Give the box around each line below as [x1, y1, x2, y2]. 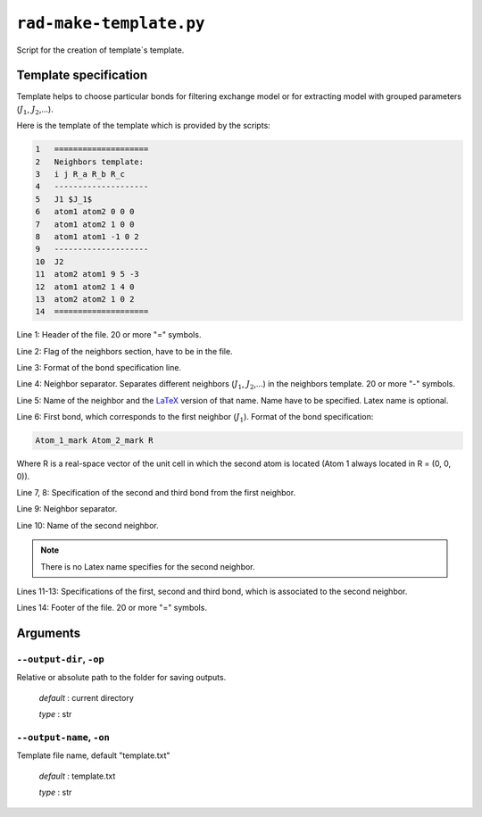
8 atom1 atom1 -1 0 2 [35, 231, 140, 241]
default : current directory [38, 692, 134, 703]
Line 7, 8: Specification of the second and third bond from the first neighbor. [16, 487, 296, 497]
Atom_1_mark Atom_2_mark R [35, 436, 154, 446]
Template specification [16, 68, 148, 83]
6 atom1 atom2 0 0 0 [35, 206, 135, 217]
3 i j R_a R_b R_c [35, 170, 125, 179]
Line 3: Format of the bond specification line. [16, 363, 182, 373]
